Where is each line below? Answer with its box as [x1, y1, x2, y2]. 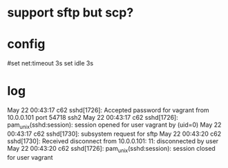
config [7, 36, 46, 52]
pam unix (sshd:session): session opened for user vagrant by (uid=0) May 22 [7, 120, 222, 130]
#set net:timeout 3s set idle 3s [7, 59, 94, 67]
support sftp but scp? [7, 5, 134, 21]
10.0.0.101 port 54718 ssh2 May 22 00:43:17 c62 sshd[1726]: [7, 114, 178, 122]
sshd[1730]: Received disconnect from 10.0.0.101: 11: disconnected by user [7, 136, 219, 145]
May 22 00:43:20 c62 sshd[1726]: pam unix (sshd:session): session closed [7, 144, 216, 154]
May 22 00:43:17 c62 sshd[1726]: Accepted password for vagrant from [7, 106, 209, 114]
